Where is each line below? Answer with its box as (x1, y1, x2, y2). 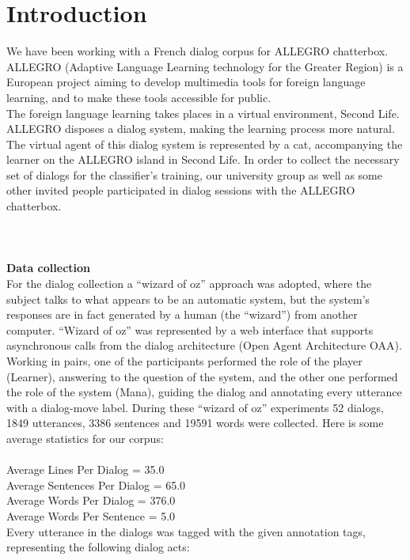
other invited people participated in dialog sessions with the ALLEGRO (6, 182, 355, 199)
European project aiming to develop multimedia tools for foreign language (6, 74, 366, 90)
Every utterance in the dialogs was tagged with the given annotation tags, (6, 523, 366, 539)
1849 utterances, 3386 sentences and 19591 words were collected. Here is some (6, 414, 384, 431)
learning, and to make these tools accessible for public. (6, 89, 271, 105)
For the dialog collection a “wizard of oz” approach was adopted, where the (6, 275, 372, 292)
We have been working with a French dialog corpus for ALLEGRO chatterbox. (6, 43, 389, 59)
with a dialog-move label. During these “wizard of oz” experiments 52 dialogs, (6, 399, 384, 415)
